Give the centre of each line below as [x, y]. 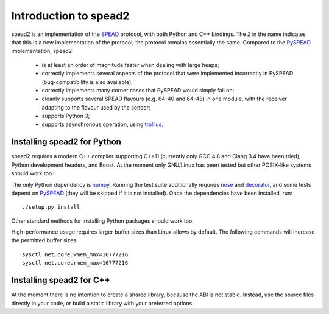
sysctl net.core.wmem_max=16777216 [75, 254]
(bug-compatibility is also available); [87, 82]
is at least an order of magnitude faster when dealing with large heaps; [130, 65]
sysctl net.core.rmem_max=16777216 [75, 263]
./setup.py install [51, 207]
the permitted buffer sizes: [45, 240]
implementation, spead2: [42, 51]
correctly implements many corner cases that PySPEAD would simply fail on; [138, 90]
